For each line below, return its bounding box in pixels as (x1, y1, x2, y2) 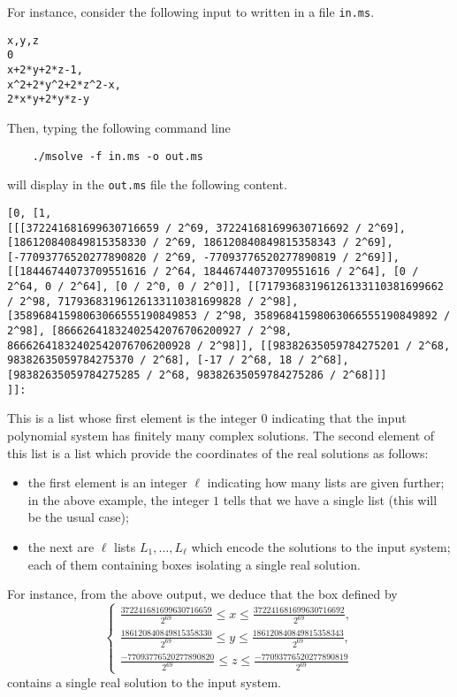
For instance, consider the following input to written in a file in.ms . (7, 3, 375, 20)
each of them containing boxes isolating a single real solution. (27, 555, 361, 573)
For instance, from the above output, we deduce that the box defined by (7, 585, 398, 603)
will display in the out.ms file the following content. (7, 175, 287, 194)
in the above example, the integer (27, 490, 209, 509)
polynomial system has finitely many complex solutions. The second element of (7, 425, 435, 444)
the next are (27, 537, 95, 555)
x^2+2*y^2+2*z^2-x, (7, 78, 121, 91)
